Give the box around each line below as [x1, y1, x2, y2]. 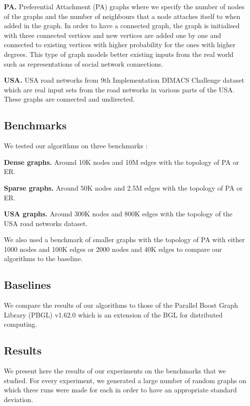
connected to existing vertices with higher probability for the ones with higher [4, 39, 236, 50]
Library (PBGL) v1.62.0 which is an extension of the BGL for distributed [4, 309, 223, 319]
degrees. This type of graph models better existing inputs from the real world [4, 49, 234, 59]
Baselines [4, 277, 51, 292]
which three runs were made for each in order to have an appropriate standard [4, 385, 237, 395]
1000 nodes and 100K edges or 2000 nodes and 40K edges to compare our [4, 244, 222, 254]
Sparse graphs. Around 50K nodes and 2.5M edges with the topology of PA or [4, 182, 243, 193]
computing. [4, 319, 37, 329]
